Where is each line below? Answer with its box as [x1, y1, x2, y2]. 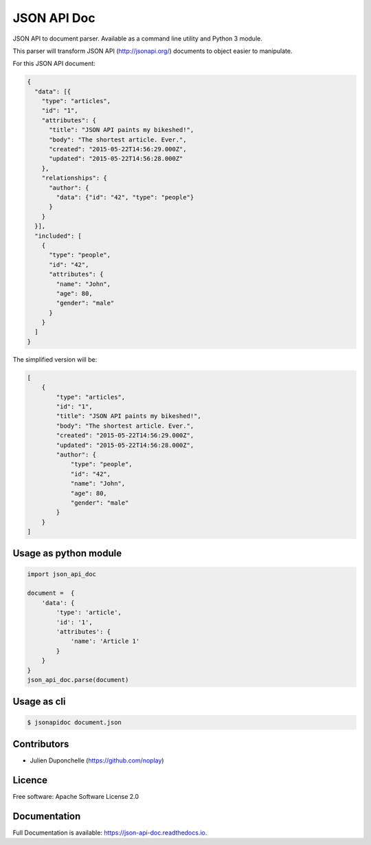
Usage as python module [12, 547, 122, 560]
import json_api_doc [27, 570, 96, 578]
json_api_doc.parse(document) [27, 676, 129, 683]
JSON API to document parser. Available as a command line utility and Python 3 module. [12, 34, 262, 43]
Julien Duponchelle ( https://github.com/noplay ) [30, 756, 164, 765]
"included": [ [34, 232, 82, 240]
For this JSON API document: [12, 59, 95, 68]
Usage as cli [12, 696, 66, 707]
